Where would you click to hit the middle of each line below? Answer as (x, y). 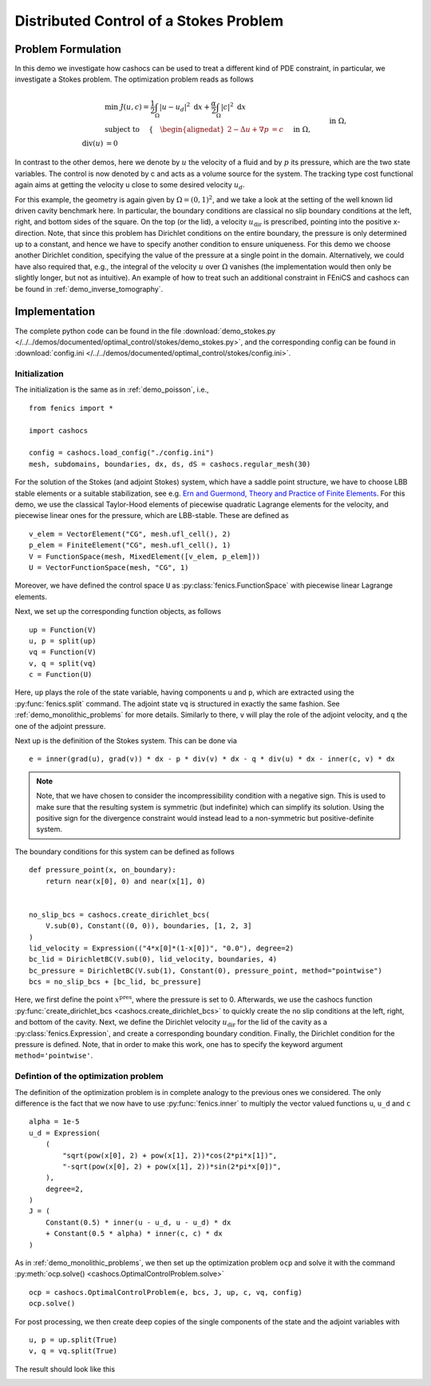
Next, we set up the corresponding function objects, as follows (118, 611)
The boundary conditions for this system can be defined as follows (125, 851)
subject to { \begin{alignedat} (164, 129)
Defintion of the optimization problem (89, 1077)
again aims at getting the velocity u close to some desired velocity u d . (130, 185)
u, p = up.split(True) (73, 1340)
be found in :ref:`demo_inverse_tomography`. (89, 289)
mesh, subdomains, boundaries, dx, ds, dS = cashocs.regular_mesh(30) (170, 464)
